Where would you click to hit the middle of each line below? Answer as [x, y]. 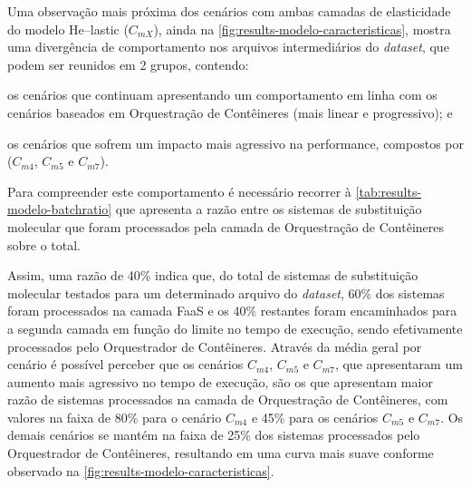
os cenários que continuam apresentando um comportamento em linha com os [222, 95]
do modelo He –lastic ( [68, 29]
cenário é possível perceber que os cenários [125, 364]
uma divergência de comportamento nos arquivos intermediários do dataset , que [228, 47]
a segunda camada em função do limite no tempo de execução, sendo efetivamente [235, 328]
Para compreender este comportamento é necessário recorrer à [179, 191]
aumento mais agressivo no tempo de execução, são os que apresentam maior [220, 381]
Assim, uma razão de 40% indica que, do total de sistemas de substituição [213, 275]
